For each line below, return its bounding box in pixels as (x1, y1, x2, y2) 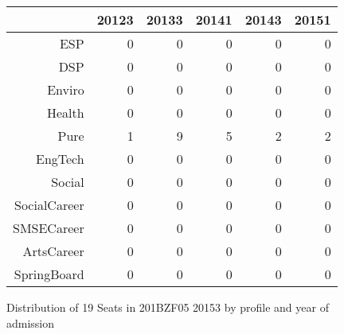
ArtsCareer (22, 242, 84, 260)
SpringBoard (14, 265, 84, 283)
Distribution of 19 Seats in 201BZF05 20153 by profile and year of (6, 299, 329, 315)
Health (46, 103, 84, 122)
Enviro (47, 80, 84, 99)
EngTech (35, 150, 84, 168)
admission (6, 314, 55, 331)
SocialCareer (14, 196, 84, 214)
